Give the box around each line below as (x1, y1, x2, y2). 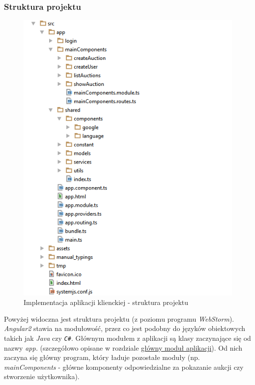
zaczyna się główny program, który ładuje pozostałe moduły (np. (4, 352, 200, 362)
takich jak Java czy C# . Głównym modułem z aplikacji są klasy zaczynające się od (4, 332, 251, 343)
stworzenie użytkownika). (4, 371, 80, 382)
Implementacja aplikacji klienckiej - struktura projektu (24, 297, 189, 307)
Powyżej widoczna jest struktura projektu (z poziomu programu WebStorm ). (4, 313, 234, 324)
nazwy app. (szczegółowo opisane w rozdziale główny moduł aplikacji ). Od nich (4, 342, 242, 353)
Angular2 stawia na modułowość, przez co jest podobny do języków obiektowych (4, 323, 246, 333)
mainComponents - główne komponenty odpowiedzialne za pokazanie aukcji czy (4, 361, 244, 372)
